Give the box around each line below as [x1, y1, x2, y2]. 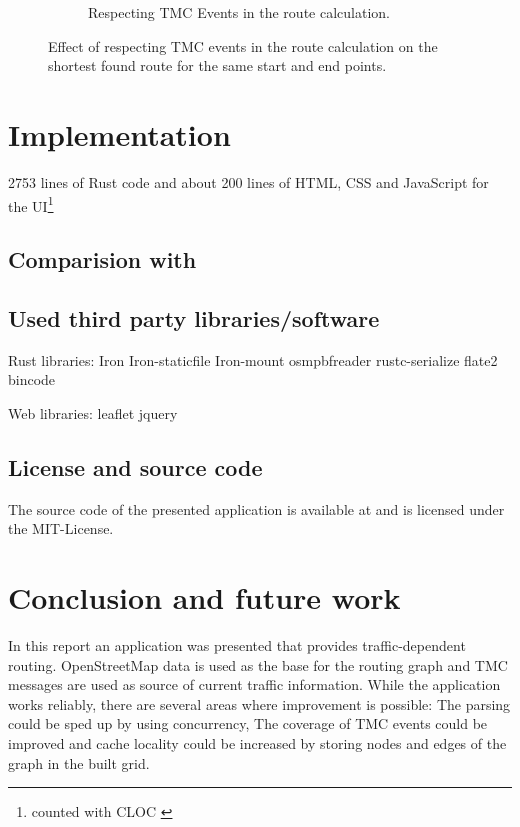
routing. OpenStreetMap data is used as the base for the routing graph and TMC [8, 654, 508, 675]
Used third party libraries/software [8, 302, 380, 333]
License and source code [8, 451, 263, 482]
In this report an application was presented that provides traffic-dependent [8, 635, 466, 656]
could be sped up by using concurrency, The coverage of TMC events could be [8, 713, 488, 734]
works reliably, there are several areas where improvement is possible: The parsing [8, 693, 511, 714]
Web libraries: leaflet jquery [8, 402, 178, 423]
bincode [8, 369, 56, 390]
